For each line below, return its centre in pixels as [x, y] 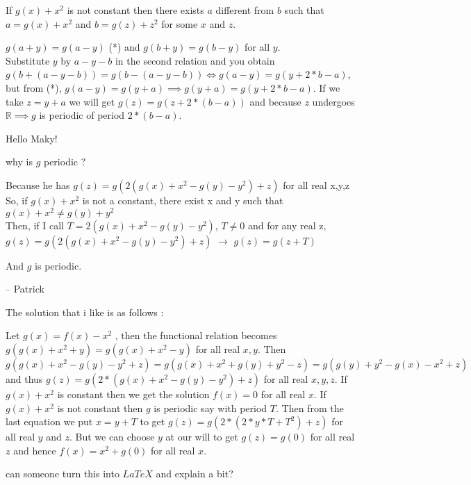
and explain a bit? [195, 474]
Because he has [38, 184]
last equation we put [49, 421]
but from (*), [34, 87]
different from [245, 10]
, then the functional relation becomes [196, 335]
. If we [327, 87]
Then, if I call [35, 225]
